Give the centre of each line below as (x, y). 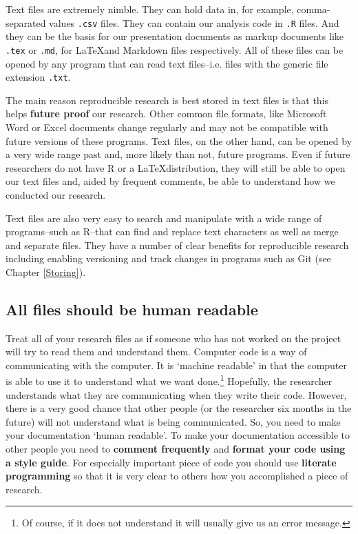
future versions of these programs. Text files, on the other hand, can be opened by (179, 140)
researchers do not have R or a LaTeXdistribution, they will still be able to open (176, 167)
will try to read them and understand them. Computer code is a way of (156, 352)
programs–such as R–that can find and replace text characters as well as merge (172, 231)
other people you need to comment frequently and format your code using (176, 449)
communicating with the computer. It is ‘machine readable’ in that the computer (177, 365)
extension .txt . (38, 77)
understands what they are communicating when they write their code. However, (176, 394)
